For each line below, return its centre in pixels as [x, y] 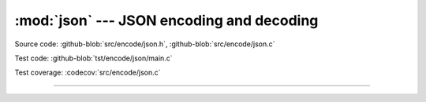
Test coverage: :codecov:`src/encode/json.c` [88, 73]
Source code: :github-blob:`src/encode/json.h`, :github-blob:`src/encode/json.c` [145, 44]
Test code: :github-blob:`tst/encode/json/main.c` [93, 58]
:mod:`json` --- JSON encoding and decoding [166, 20]
